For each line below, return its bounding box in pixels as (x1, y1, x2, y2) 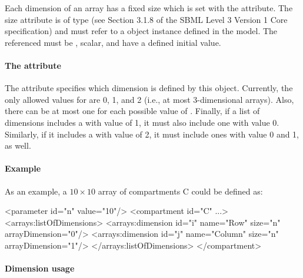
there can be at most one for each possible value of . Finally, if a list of (5, 105, 260, 117)
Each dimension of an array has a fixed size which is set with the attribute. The (5, 2, 293, 14)
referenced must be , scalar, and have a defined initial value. (5, 36, 221, 48)
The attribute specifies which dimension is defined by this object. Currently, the (5, 82, 293, 94)
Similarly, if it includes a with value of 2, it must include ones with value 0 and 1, (5, 128, 299, 140)
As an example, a (5, 185, 67, 197)
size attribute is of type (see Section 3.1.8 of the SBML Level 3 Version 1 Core (5, 13, 288, 25)
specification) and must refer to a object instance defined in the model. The (5, 25, 278, 37)
